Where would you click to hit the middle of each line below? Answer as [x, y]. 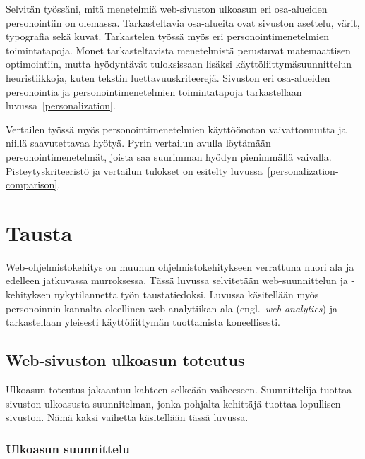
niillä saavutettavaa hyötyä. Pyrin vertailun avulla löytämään [138, 143]
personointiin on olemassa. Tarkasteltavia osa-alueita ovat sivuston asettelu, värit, [183, 22]
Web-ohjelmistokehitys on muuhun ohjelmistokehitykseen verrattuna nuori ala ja [180, 266]
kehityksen [29, 294]
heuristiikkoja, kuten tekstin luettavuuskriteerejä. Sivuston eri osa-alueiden [168, 77]
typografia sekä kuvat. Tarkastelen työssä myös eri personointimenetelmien [167, 36]
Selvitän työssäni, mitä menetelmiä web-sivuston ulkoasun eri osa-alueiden [167, 8]
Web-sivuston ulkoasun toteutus [125, 360]
